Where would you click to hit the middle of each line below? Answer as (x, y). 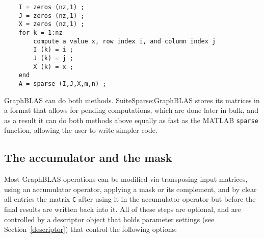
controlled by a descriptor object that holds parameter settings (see (109, 219)
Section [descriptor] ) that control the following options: (91, 229)
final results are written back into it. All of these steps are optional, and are (123, 209)
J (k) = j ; (54, 58)
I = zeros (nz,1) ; (51, 7)
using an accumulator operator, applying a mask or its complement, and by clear (130, 189)
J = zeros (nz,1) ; (51, 16)
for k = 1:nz (41, 32)
